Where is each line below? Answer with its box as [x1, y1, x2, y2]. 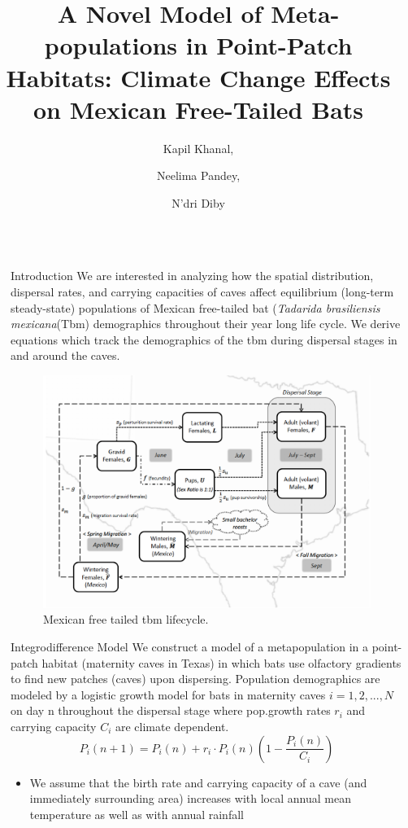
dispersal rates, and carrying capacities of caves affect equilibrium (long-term [11, 283, 394, 300]
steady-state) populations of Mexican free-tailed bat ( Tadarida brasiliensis [11, 299, 380, 316]
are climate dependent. [115, 717, 229, 734]
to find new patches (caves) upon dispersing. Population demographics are [11, 670, 380, 687]
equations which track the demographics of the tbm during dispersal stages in [11, 331, 397, 348]
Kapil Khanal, [163, 139, 234, 156]
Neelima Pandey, [156, 167, 241, 184]
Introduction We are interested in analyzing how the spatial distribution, [11, 267, 374, 284]
